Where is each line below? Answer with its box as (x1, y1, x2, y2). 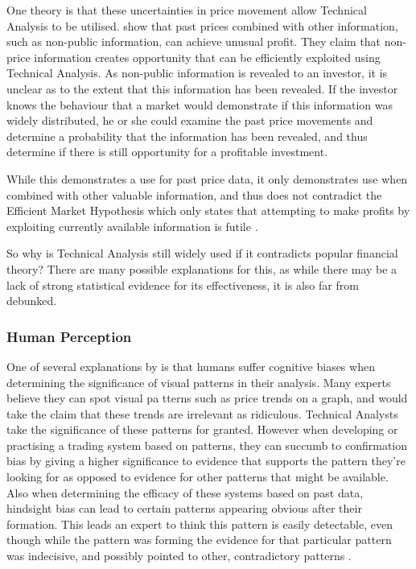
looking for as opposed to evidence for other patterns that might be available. (6, 468, 389, 485)
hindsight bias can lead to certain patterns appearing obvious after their (6, 500, 362, 517)
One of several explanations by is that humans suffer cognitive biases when (6, 357, 375, 374)
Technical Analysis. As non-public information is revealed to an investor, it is (6, 64, 388, 81)
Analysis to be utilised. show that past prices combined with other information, (6, 17, 398, 34)
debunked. (6, 292, 57, 309)
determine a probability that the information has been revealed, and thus (6, 127, 368, 144)
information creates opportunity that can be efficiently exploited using (34, 48, 381, 65)
